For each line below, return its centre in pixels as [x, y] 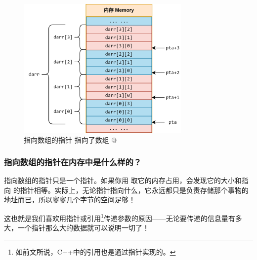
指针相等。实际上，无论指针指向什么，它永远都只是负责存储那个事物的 [134, 190]
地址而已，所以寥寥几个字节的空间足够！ [70, 200]
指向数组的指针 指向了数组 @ [70, 140]
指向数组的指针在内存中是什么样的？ [73, 162]
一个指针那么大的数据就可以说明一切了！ [83, 228]
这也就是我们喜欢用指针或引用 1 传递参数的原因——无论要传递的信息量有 [120, 217]
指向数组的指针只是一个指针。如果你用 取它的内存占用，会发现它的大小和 [123, 180]
